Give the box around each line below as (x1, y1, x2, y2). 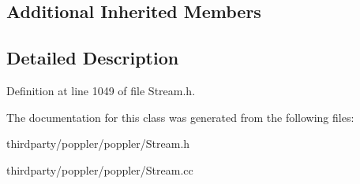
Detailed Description (6, 46, 179, 70)
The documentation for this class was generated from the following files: (6, 109, 354, 125)
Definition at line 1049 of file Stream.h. (6, 82, 196, 98)
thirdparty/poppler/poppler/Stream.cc (6, 161, 193, 178)
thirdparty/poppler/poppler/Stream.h (6, 135, 190, 152)
